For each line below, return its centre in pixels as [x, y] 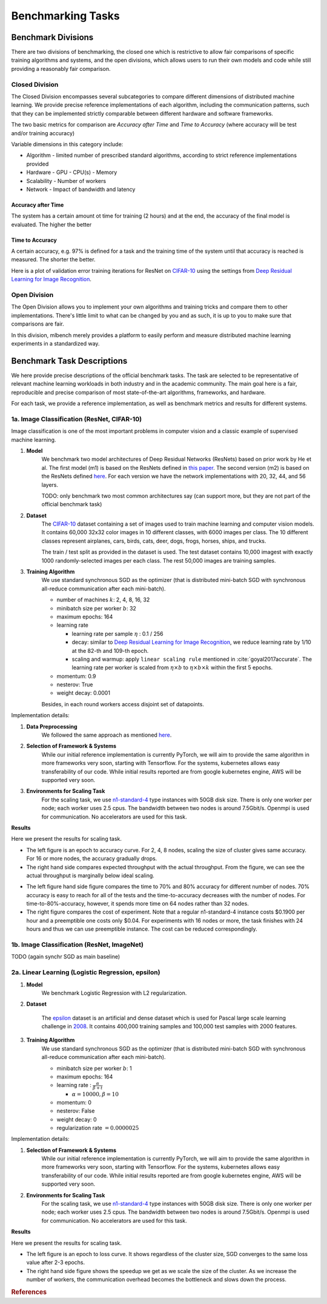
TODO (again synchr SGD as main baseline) [66, 957]
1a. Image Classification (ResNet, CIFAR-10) [77, 419]
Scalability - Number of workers [66, 181]
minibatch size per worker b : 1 [94, 1068]
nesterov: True [75, 684]
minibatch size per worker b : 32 [96, 608]
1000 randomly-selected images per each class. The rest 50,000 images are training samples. [159, 560]
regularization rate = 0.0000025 [98, 1128]
